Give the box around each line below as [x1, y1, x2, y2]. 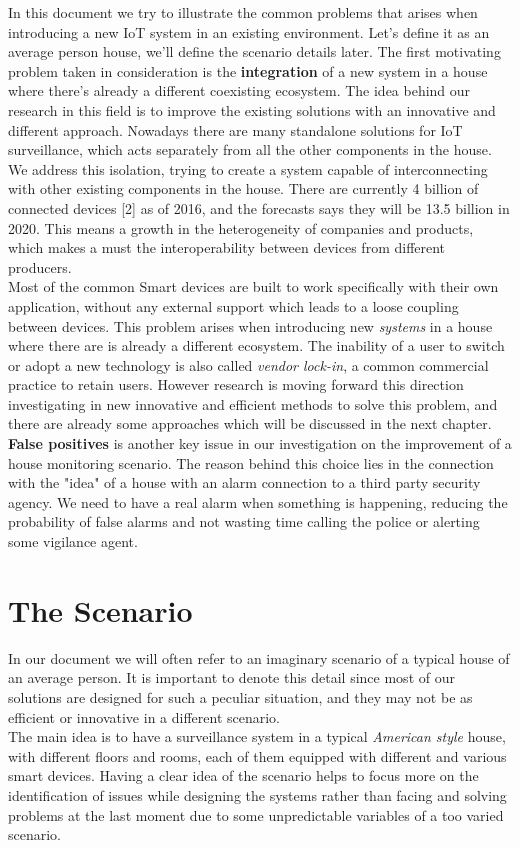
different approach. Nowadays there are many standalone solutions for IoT [8, 119, 463, 140]
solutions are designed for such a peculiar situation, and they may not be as [8, 686, 473, 707]
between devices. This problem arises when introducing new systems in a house [8, 315, 493, 336]
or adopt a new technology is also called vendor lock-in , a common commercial [8, 354, 489, 375]
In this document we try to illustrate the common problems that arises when [8, 2, 478, 22]
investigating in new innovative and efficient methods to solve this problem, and [8, 393, 498, 414]
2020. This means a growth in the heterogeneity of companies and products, [8, 217, 474, 238]
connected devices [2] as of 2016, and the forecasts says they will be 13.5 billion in [8, 197, 510, 218]
